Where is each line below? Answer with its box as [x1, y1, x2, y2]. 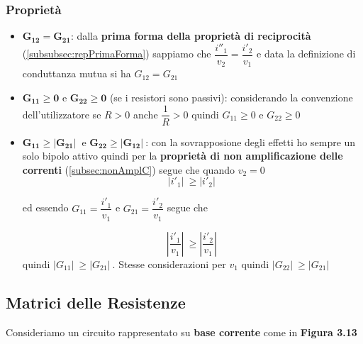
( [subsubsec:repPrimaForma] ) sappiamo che [22, 46, 211, 61]
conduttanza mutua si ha [22, 66, 131, 81]
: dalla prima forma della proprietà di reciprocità [70, 28, 311, 43]
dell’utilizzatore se [22, 106, 101, 121]
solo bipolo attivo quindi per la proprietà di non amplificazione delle [22, 148, 343, 163]
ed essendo [22, 200, 69, 215]
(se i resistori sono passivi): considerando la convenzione [109, 89, 353, 104]
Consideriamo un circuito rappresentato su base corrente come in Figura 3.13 [6, 324, 357, 339]
